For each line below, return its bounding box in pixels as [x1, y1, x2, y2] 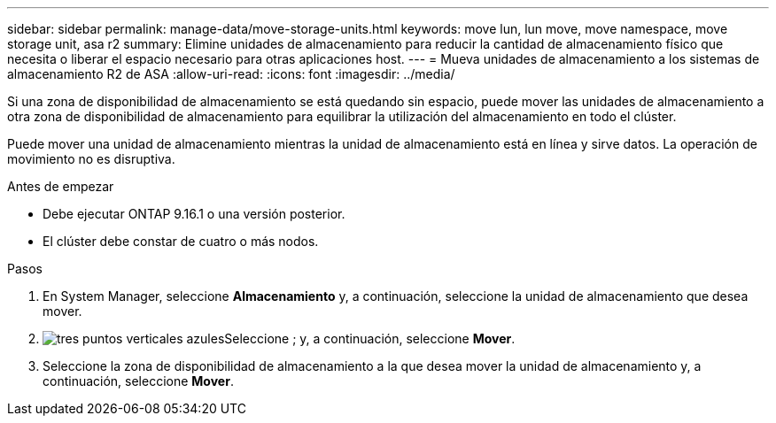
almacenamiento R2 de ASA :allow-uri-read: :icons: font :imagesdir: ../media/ [7, 66, 455, 81]
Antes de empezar [7, 179, 114, 194]
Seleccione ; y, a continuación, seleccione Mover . [224, 331, 516, 346]
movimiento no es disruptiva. [7, 151, 175, 166]
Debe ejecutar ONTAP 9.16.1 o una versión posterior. [43, 206, 345, 221]
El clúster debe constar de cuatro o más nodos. [43, 234, 319, 249]
